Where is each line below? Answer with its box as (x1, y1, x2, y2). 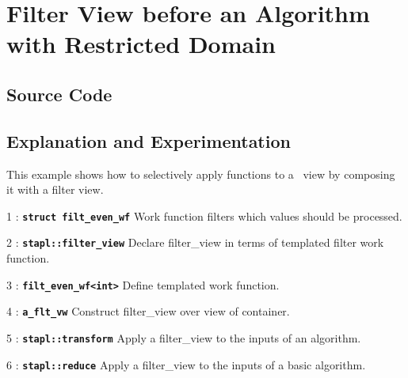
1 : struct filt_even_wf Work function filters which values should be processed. (6, 207, 402, 224)
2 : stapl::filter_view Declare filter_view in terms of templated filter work (6, 234, 384, 251)
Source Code (6, 81, 112, 106)
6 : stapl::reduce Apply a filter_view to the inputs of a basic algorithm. (6, 356, 366, 372)
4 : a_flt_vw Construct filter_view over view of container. (6, 303, 290, 319)
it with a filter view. (6, 181, 104, 198)
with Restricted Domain (6, 28, 276, 60)
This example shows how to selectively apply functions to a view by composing (6, 165, 395, 182)
